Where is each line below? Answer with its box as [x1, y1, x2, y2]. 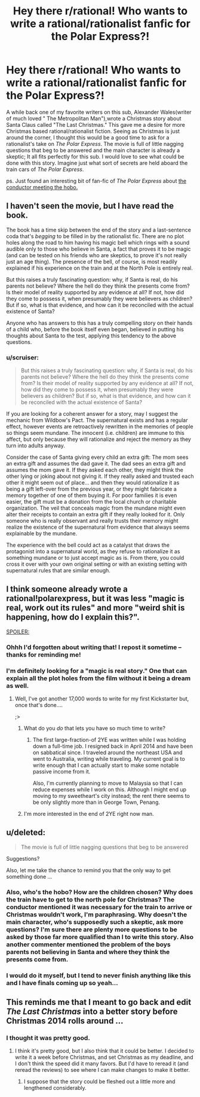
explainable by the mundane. [6, 530, 78, 537]
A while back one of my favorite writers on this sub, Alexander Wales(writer [6, 108, 192, 115]
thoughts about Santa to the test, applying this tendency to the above [6, 332, 177, 339]
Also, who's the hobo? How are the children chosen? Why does [6, 888, 193, 896]
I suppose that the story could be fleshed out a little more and [23, 1078, 176, 1085]
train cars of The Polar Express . [6, 166, 84, 173]
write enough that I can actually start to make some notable [32, 761, 179, 769]
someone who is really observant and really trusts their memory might [6, 517, 179, 525]
